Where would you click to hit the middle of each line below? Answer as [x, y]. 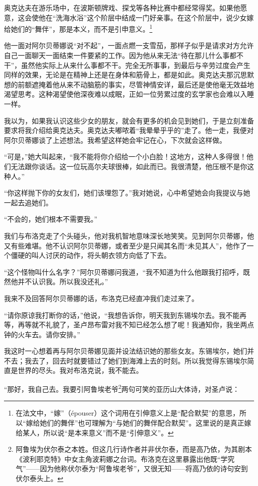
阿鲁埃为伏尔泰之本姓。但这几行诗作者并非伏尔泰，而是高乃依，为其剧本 [134, 449]
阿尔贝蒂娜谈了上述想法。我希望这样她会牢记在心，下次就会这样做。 [115, 140]
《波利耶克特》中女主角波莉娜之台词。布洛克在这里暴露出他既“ [118, 458]
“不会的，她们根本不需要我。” [51, 219]
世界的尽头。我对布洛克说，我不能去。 [80, 370]
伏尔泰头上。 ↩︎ [39, 478]
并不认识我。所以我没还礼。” [63, 281]
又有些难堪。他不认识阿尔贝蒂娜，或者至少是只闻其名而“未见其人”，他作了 [126, 245]
